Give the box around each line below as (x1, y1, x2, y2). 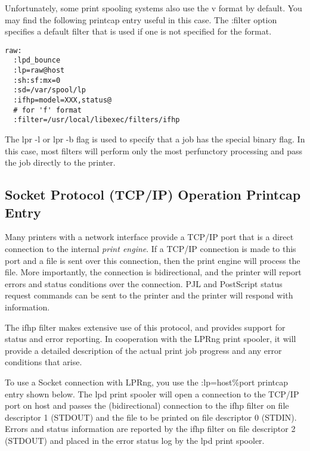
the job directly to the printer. (5, 156, 116, 169)
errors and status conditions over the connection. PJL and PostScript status (5, 277, 283, 290)
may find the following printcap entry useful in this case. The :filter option (5, 13, 277, 26)
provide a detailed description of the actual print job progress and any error (5, 344, 282, 356)
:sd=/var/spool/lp (13, 86, 86, 95)
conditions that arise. (5, 356, 82, 368)
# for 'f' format (13, 105, 82, 114)
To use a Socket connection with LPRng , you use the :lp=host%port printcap (5, 375, 288, 388)
